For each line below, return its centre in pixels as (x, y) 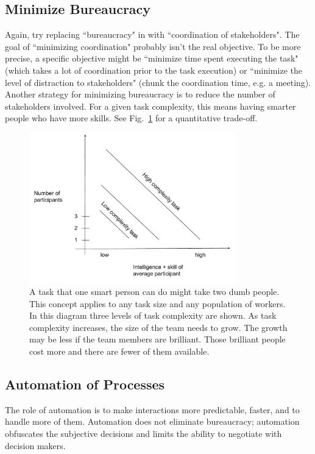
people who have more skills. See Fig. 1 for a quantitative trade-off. (131, 118)
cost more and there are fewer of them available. (119, 351)
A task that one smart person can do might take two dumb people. (154, 291)
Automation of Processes (85, 384)
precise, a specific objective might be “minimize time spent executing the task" (152, 58)
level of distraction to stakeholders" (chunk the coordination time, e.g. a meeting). (158, 82)
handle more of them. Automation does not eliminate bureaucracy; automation (152, 421)
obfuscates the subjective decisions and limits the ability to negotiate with (143, 433)
